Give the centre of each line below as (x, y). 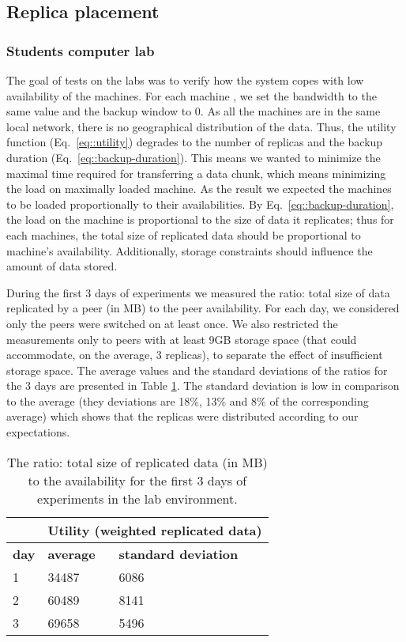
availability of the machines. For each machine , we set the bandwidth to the (192, 95)
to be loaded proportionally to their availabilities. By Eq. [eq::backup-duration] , (200, 204)
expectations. (38, 432)
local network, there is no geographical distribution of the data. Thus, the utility (201, 126)
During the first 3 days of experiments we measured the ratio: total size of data (198, 292)
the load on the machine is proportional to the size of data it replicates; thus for (200, 219)
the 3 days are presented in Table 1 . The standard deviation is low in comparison (203, 385)
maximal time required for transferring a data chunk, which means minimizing (196, 173)
